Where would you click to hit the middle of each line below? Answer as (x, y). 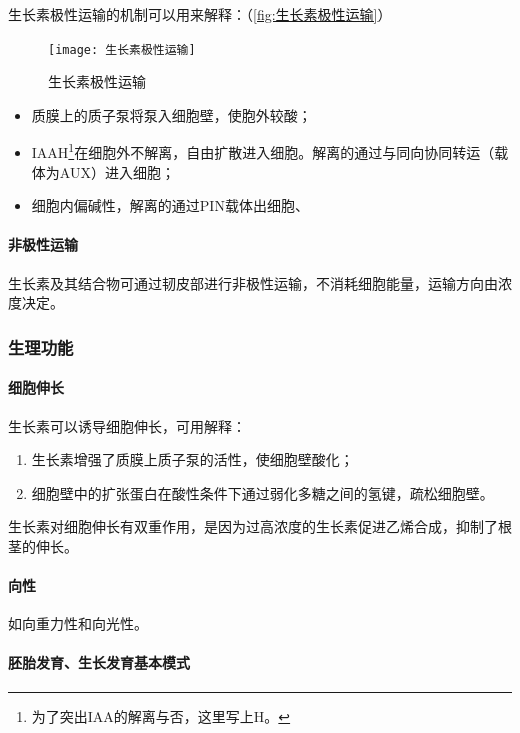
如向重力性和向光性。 (78, 623)
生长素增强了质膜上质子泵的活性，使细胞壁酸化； (192, 459)
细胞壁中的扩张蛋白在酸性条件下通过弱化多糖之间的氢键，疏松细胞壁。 (262, 492)
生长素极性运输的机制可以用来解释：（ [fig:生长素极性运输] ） (200, 14)
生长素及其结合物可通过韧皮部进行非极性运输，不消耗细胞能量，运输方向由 (253, 282)
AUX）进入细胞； (117, 171)
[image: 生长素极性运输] (122, 49)
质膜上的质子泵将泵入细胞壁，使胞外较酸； (171, 114)
